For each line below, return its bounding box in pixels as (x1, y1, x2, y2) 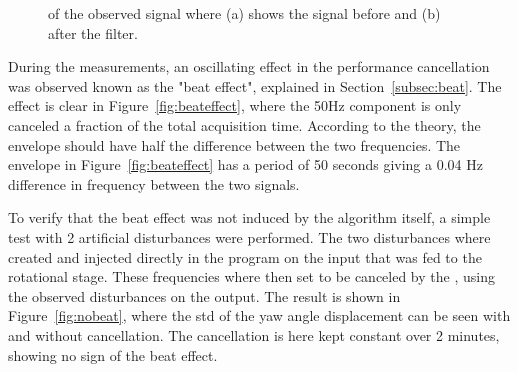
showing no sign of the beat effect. (8, 344, 218, 365)
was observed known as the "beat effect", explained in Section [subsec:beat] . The (8, 75, 502, 96)
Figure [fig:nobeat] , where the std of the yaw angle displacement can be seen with (8, 305, 511, 326)
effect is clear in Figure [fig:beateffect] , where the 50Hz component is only (8, 95, 462, 116)
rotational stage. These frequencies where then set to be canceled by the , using (8, 266, 495, 287)
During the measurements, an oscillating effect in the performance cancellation (8, 56, 490, 77)
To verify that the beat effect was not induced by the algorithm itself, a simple (8, 207, 491, 228)
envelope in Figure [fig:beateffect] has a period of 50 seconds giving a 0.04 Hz (8, 154, 483, 175)
